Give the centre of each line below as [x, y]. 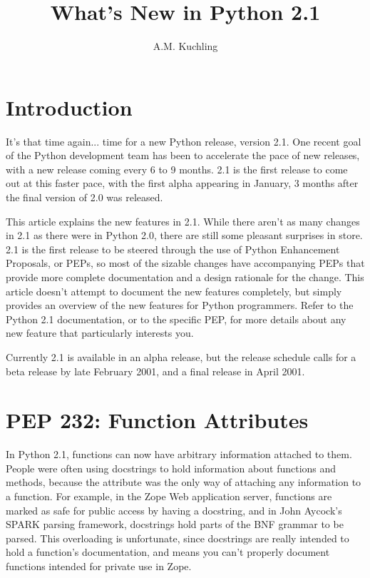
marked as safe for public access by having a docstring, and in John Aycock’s [174, 510]
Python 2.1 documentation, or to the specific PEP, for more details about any [176, 319]
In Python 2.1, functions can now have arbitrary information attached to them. [179, 454]
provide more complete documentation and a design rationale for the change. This [185, 277]
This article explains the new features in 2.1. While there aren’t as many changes [183, 221]
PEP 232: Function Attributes [157, 420]
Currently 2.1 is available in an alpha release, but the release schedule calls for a [181, 356]
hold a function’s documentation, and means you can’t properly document [168, 552]
